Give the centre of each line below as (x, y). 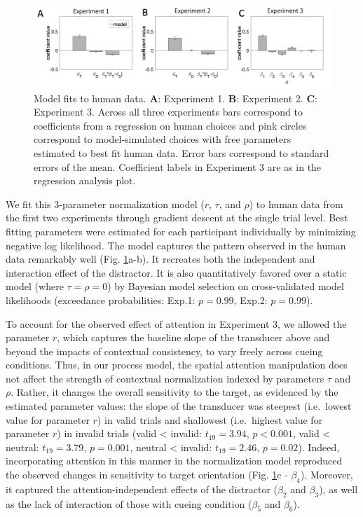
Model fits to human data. (90, 98)
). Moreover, (327, 475)
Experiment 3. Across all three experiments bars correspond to (168, 112)
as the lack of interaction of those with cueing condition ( (129, 503)
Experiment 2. (273, 98)
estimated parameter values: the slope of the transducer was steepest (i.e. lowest (179, 406)
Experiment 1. (195, 98)
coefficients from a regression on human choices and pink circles (170, 125)
